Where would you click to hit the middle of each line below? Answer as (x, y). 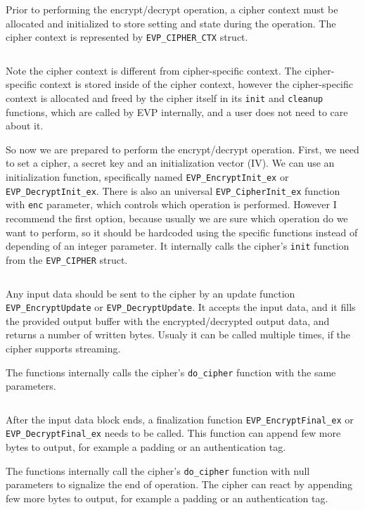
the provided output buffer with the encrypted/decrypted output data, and (168, 320)
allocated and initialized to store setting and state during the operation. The (171, 23)
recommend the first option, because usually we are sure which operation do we (177, 218)
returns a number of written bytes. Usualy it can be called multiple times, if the (178, 334)
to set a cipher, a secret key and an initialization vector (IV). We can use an (170, 163)
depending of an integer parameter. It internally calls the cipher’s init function (178, 246)
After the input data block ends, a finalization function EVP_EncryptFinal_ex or (180, 419)
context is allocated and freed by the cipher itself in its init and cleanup (165, 98)
